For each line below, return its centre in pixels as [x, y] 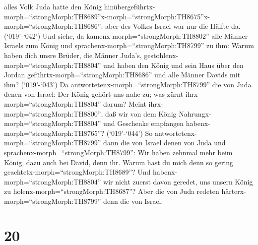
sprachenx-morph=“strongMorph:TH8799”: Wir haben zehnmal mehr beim [118, 152]
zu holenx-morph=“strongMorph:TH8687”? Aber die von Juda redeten [112, 191]
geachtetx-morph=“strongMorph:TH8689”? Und [77, 172]
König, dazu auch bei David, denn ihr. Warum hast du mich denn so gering [119, 162]
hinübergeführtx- [129, 6]
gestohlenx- [161, 55]
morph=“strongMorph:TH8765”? [54, 133]
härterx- [234, 191]
